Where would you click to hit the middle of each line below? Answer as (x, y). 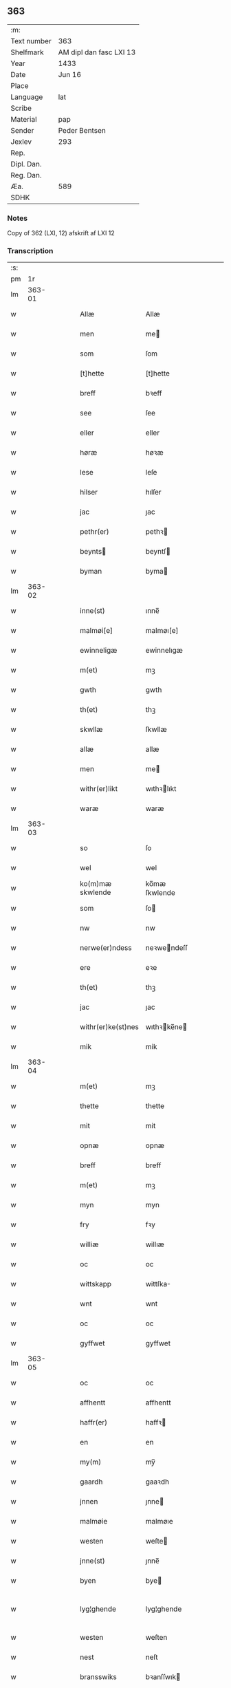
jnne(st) (92, 1561)
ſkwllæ (156, 730)
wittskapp (96, 1284)
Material (24, 119)
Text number (31, 41)
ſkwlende (160, 893)
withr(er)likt (99, 789)
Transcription (30, 251)
